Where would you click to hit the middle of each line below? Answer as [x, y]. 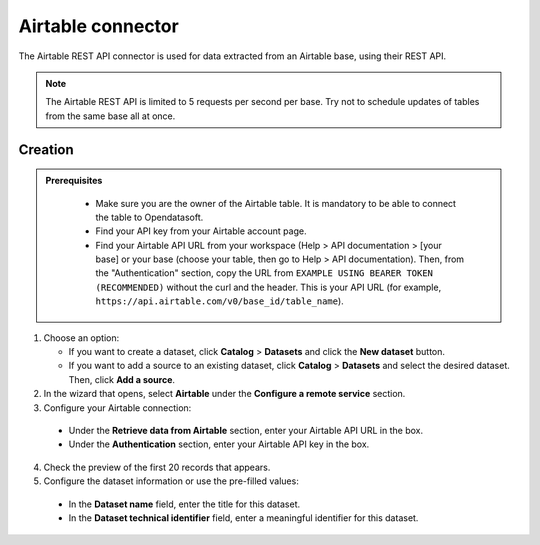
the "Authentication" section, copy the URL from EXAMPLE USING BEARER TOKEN [264, 273]
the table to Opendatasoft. [149, 217]
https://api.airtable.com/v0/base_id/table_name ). [219, 301]
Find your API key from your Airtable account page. [201, 231]
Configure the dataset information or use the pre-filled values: [171, 481]
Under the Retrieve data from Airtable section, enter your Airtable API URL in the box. [246, 430]
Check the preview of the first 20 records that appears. [157, 467]
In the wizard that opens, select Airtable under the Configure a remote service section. [224, 394]
